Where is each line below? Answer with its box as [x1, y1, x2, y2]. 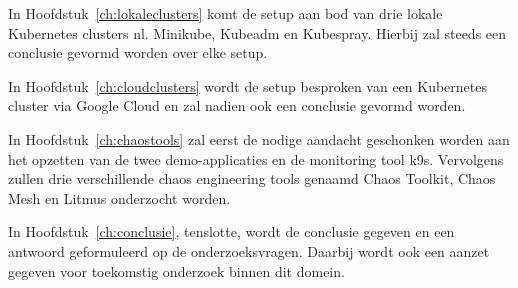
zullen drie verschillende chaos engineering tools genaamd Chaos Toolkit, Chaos [8, 168, 496, 189]
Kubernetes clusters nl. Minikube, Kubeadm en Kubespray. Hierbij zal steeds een [8, 22, 507, 43]
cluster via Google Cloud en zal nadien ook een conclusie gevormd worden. [8, 95, 466, 116]
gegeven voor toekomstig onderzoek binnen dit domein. [8, 260, 345, 281]
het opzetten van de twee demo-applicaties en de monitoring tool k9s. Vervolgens [8, 148, 504, 169]
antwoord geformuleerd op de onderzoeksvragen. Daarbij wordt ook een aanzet [8, 240, 490, 261]
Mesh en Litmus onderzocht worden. [8, 187, 231, 208]
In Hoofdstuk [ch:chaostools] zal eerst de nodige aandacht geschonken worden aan [8, 128, 510, 149]
